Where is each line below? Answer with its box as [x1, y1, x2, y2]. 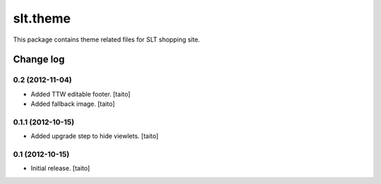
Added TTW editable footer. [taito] [30, 90, 131, 98]
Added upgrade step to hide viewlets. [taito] [30, 132, 159, 140]
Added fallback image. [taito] [30, 99, 116, 109]
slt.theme [13, 11, 71, 26]
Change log [13, 54, 65, 66]
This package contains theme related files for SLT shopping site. [13, 35, 200, 44]
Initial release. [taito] [30, 164, 90, 173]
